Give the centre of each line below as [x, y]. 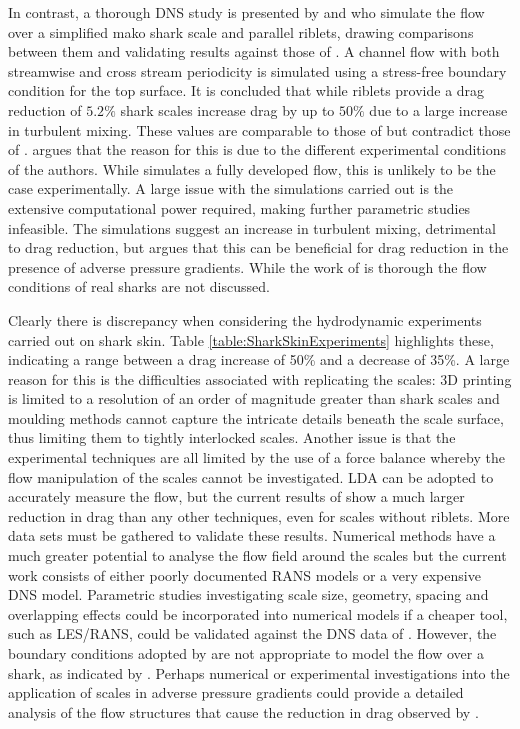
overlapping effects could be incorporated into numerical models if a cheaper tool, [258, 613]
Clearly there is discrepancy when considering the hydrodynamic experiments [245, 319]
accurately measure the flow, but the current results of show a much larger [236, 496]
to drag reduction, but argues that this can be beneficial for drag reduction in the [258, 247]
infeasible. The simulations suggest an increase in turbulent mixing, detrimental [252, 227]
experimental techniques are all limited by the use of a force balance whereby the [256, 457]
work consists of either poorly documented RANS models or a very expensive [244, 574]
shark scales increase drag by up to [227, 109]
